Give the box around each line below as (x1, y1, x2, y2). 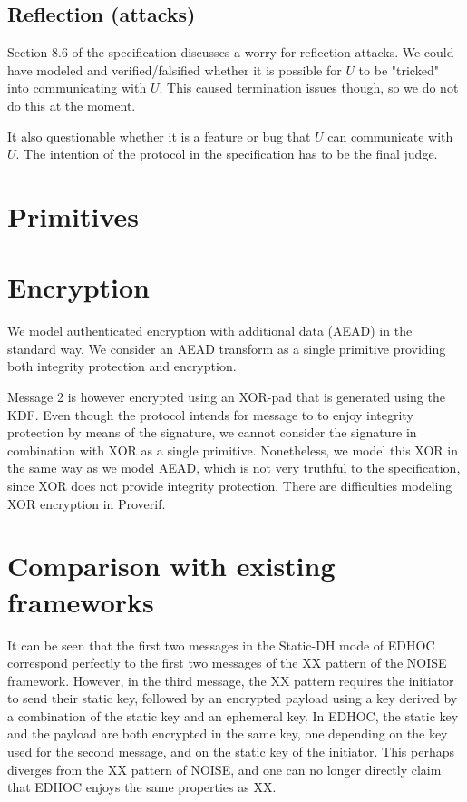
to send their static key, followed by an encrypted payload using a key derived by (7, 689, 458, 708)
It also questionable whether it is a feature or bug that (7, 126, 311, 145)
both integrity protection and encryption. (7, 357, 237, 376)
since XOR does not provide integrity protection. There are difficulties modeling (7, 476, 452, 495)
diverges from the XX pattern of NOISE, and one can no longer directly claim (7, 759, 442, 778)
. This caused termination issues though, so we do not (159, 78, 459, 97)
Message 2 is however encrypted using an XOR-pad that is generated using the (7, 387, 445, 406)
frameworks (7, 582, 154, 620)
